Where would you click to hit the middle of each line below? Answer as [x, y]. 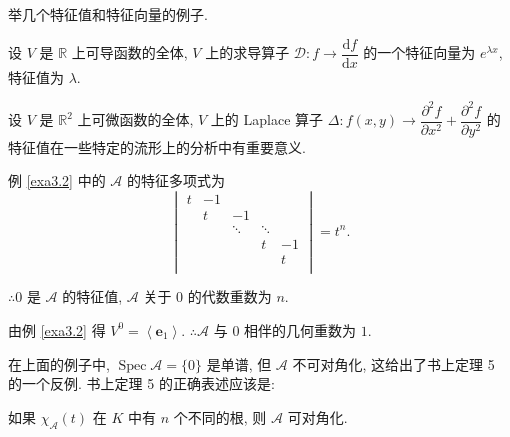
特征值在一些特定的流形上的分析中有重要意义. [157, 146]
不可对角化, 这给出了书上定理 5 [393, 363]
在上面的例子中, [59, 363]
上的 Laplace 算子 [267, 119]
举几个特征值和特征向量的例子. [108, 14]
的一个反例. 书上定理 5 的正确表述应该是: [141, 383]
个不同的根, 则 [220, 416]
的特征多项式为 [175, 180]
